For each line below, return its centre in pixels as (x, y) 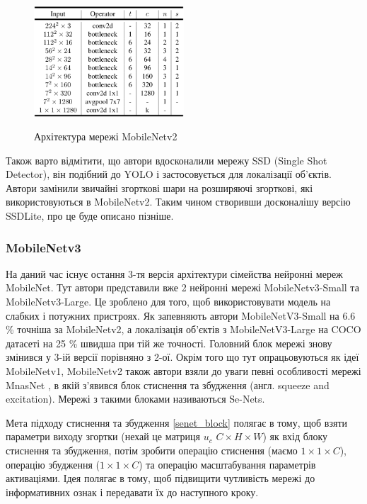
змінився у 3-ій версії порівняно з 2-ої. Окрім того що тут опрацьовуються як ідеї (182, 357)
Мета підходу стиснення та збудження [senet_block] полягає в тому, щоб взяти (177, 422)
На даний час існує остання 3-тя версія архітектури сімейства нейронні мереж (174, 273)
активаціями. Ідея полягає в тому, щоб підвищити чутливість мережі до (161, 478)
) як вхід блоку (295, 436)
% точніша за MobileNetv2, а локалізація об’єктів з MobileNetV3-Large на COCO (183, 329)
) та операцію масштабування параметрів (227, 464)
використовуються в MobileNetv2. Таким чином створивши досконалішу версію (178, 202)
